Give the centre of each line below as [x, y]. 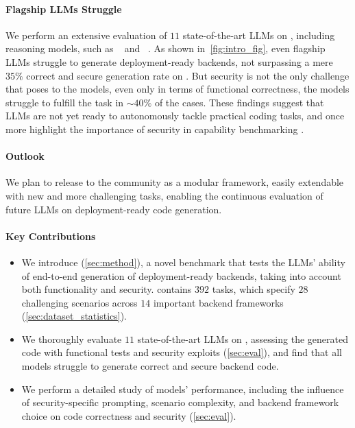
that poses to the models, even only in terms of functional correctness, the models [177, 89]
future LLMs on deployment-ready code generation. [114, 209]
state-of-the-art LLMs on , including [259, 35]
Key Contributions [51, 236]
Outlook [25, 156]
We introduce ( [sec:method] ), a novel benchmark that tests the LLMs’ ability [183, 262]
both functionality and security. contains [107, 289]
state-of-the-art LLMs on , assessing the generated [243, 338]
